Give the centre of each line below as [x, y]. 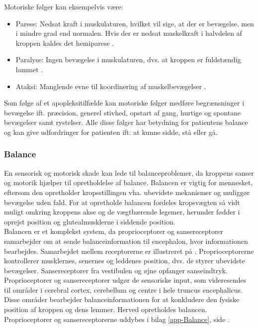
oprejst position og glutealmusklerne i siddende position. [90, 221]
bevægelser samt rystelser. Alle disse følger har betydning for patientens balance [126, 122]
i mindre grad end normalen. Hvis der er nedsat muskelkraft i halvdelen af [129, 33]
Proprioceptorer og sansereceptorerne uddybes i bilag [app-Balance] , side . [117, 319]
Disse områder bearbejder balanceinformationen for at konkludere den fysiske [122, 299]
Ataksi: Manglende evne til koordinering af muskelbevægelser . [111, 86]
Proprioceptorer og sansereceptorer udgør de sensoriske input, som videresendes [125, 280]
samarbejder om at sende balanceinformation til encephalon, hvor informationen [126, 241]
